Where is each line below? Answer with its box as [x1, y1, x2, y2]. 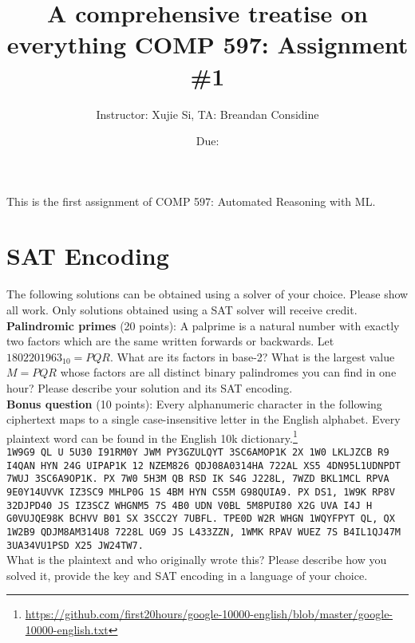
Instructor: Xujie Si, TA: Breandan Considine [96, 105, 319, 122]
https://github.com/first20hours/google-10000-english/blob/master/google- [25, 606, 393, 622]
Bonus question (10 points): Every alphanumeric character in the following [6, 395, 382, 412]
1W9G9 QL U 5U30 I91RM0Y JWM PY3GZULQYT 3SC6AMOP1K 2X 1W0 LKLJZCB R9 [6, 447, 389, 458]
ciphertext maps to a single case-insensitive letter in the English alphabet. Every [6, 411, 401, 428]
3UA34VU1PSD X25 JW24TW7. [6, 539, 144, 551]
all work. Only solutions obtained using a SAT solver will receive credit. [6, 302, 358, 318]
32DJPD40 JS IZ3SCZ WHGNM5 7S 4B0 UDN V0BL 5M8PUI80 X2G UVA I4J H [6, 499, 373, 511]
